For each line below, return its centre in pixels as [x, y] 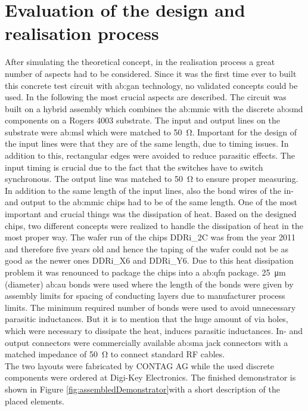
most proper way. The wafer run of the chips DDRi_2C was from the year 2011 [150, 237]
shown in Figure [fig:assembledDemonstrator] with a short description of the [142, 389]
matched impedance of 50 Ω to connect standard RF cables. [115, 354]
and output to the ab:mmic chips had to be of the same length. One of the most [151, 202]
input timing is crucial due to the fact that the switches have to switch [134, 167]
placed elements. [35, 401]
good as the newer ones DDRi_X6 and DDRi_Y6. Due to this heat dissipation [149, 260]
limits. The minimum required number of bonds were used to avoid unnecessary [150, 307]
